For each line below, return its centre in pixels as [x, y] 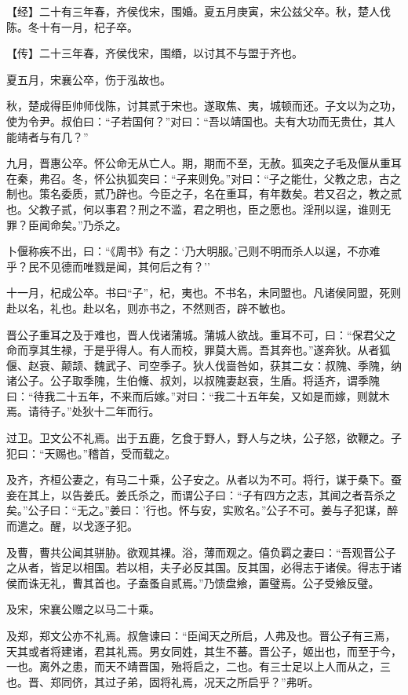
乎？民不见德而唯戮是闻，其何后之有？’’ [108, 266]
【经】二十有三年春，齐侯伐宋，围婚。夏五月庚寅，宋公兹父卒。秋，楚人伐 [199, 11]
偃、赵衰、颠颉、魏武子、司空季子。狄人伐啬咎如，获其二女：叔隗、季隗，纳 [204, 365]
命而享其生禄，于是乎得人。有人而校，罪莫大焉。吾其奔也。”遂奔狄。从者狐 [199, 350]
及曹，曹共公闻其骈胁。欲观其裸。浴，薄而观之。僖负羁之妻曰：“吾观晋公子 [201, 552]
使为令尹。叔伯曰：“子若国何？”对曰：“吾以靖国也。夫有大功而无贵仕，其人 [201, 121]
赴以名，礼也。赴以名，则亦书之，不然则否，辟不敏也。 [149, 307]
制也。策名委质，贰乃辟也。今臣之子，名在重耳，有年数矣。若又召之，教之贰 [204, 194]
